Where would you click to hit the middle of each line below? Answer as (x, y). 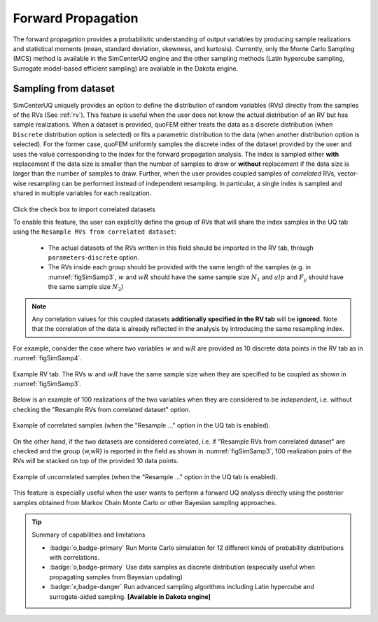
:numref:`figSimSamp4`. (47, 358)
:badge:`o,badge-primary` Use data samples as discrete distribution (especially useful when (182, 567)
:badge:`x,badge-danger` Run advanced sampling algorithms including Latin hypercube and (182, 587)
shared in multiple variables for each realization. (82, 193)
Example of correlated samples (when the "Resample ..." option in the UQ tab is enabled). (142, 425)
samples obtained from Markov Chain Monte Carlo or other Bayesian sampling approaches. (145, 502)
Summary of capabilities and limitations (89, 535)
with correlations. (75, 558)
